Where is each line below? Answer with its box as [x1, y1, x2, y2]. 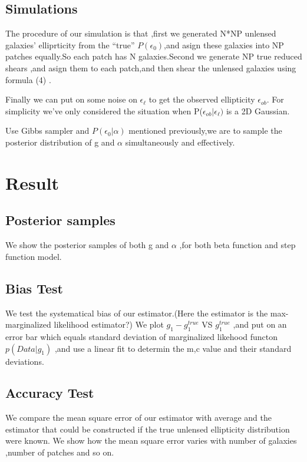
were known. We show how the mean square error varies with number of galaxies [5, 434, 297, 447]
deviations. [5, 355, 44, 367]
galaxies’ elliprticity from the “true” [5, 38, 135, 51]
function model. [5, 250, 62, 262]
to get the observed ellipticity [148, 93, 255, 105]
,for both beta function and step [179, 239, 296, 251]
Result [5, 170, 59, 194]
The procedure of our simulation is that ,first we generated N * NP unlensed [5, 27, 276, 39]
